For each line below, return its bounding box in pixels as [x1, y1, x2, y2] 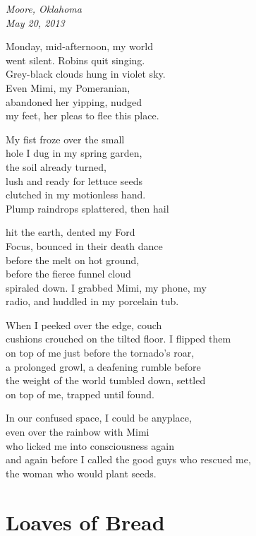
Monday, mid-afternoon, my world [6, 39, 153, 54]
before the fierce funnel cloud [6, 266, 131, 281]
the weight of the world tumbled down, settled [6, 373, 206, 388]
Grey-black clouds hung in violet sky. [6, 66, 166, 81]
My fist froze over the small [6, 131, 125, 146]
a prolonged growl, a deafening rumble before [6, 359, 201, 374]
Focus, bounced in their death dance [6, 238, 163, 253]
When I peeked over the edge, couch [6, 317, 162, 332]
